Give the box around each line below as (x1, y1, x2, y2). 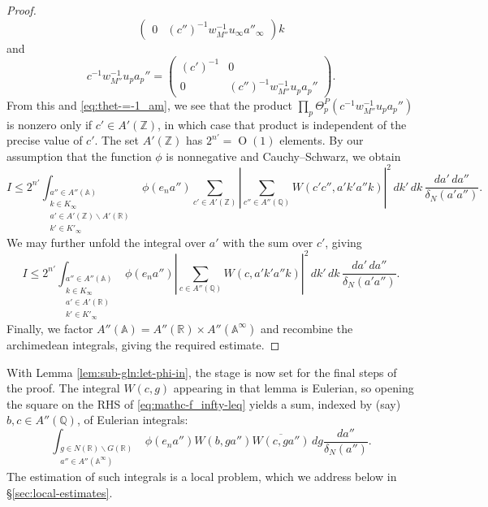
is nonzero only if (6, 115, 93, 132)
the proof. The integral (6, 379, 120, 396)
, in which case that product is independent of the (157, 115, 407, 132)
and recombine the (260, 319, 353, 336)
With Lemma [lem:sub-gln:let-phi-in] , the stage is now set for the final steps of (6, 363, 397, 380)
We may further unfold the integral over (6, 233, 206, 250)
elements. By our (279, 132, 364, 149)
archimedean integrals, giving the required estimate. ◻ (6, 336, 280, 353)
